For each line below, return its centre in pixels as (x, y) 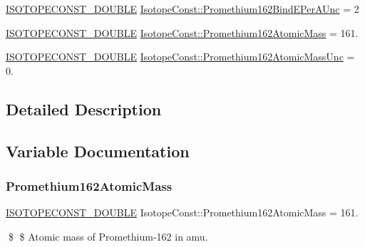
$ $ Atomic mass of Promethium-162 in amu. (108, 236)
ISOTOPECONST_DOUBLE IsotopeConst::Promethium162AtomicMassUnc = (180, 57)
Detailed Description (84, 109)
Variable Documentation (98, 151)
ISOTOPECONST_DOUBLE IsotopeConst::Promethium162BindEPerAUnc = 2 (182, 9)
